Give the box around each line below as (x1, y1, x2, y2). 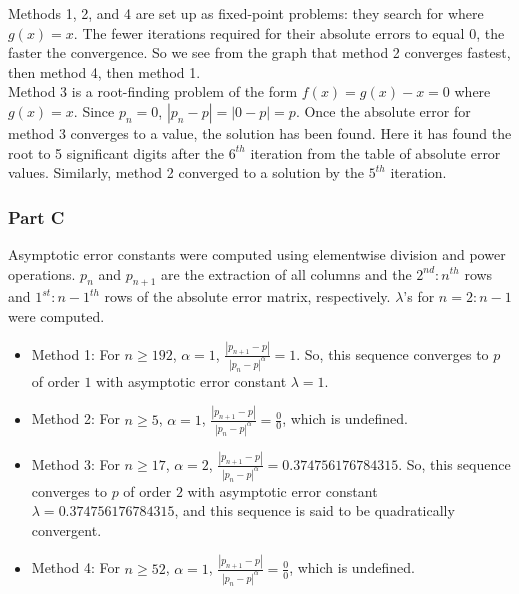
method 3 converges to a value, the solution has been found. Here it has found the (8, 122, 512, 143)
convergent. (31, 519, 102, 540)
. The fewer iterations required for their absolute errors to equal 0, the (73, 22, 505, 43)
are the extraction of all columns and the (161, 263, 412, 284)
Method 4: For (31, 557, 120, 578)
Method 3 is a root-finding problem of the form (8, 81, 298, 102)
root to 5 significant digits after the (8, 142, 225, 163)
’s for (403, 286, 435, 307)
